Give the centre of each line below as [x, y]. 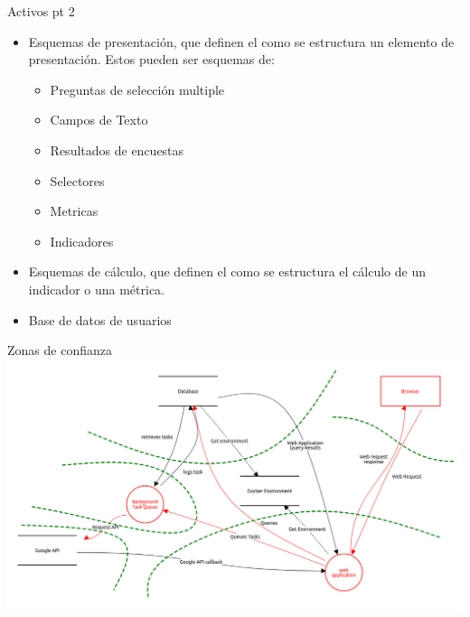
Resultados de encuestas [117, 150]
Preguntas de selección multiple [137, 89]
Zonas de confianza [60, 350]
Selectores [77, 180]
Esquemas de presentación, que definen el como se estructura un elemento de [241, 41]
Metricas [74, 211]
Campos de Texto [99, 120]
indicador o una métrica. [97, 289]
